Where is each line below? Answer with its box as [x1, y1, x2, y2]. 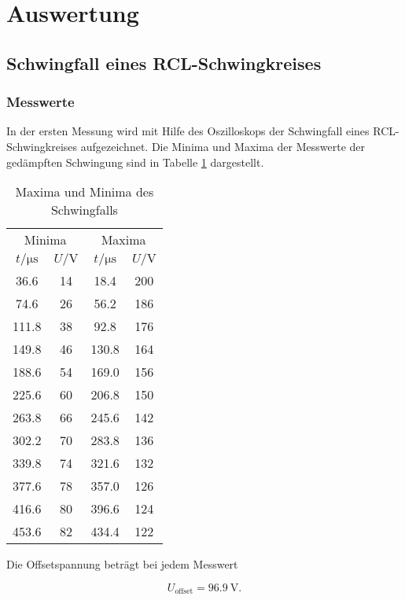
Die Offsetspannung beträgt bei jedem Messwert [6, 556, 238, 572]
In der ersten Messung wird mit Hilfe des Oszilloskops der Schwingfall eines [6, 123, 370, 139]
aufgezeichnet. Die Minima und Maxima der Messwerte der [80, 138, 366, 154]
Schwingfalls [50, 201, 118, 219]
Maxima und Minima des [15, 182, 154, 201]
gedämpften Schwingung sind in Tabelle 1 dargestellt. [6, 153, 264, 170]
